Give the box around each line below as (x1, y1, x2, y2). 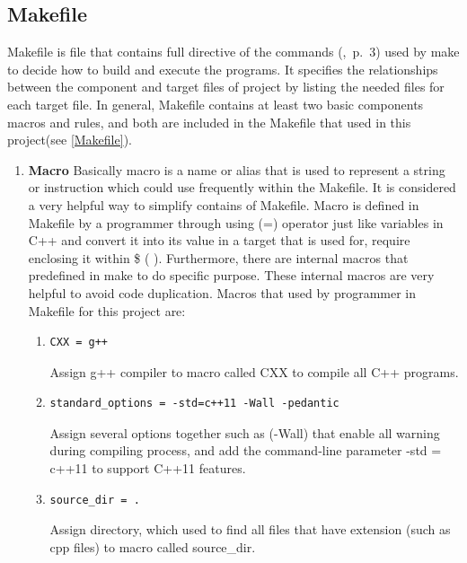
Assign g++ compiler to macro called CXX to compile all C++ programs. (49, 362, 459, 381)
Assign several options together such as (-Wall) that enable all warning (49, 423, 440, 442)
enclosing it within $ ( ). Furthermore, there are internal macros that (28, 248, 409, 267)
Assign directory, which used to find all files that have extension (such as (49, 520, 451, 539)
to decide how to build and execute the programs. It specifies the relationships (7, 59, 438, 78)
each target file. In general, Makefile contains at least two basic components (7, 94, 424, 113)
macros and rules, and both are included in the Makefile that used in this (7, 112, 411, 131)
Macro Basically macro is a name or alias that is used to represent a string (28, 160, 445, 179)
